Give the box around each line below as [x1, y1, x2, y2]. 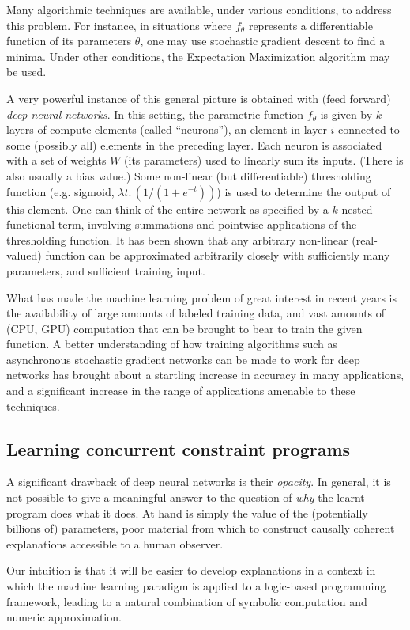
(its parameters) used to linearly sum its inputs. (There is [124, 152, 404, 169]
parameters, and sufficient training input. [6, 262, 205, 279]
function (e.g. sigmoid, [6, 183, 115, 199]
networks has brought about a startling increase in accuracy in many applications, [6, 366, 404, 383]
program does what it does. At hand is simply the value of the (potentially [6, 504, 368, 521]
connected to [338, 121, 400, 138]
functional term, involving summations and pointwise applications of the [6, 216, 357, 233]
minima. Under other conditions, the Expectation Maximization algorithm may [6, 47, 390, 64]
